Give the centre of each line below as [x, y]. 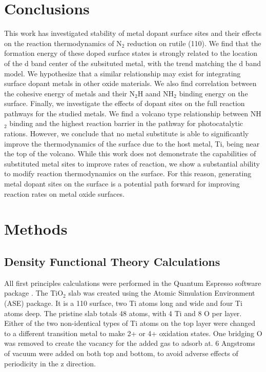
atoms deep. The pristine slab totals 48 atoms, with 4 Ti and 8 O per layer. [123, 313]
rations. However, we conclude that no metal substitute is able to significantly [127, 133]
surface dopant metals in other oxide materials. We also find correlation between [130, 83]
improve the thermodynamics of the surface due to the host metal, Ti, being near [132, 143]
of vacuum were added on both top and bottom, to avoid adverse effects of [121, 353]
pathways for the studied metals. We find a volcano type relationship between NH [133, 113]
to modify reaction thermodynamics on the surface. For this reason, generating [128, 173]
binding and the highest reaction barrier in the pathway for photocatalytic [126, 123]
